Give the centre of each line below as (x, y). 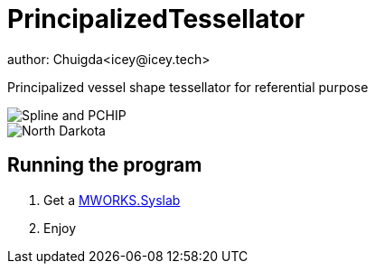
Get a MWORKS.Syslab (112, 200)
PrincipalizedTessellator (156, 19)
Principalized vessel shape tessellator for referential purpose (188, 87)
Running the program (105, 165)
